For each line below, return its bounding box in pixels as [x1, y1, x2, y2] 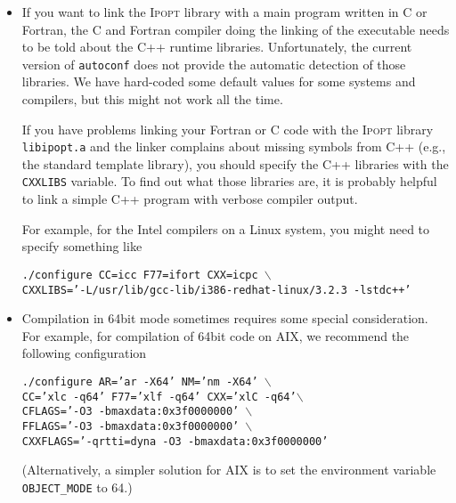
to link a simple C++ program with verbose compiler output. [21, 190, 358, 208]
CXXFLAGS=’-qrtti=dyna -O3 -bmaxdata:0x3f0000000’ [21, 434, 329, 448]
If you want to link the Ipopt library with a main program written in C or [21, 3, 427, 20]
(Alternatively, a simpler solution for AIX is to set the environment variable [21, 460, 436, 479]
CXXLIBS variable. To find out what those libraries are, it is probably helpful [21, 172, 437, 191]
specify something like [21, 237, 142, 256]
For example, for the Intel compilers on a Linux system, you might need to [21, 219, 430, 238]
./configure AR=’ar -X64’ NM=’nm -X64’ [21, 376, 258, 388]
